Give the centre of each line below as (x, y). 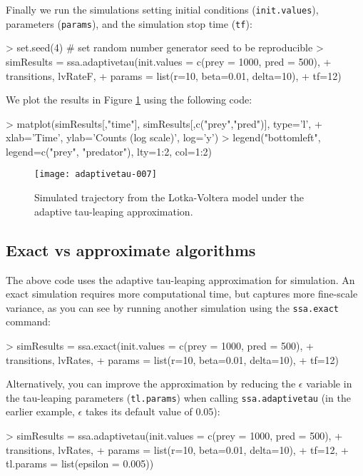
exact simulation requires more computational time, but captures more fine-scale (182, 294)
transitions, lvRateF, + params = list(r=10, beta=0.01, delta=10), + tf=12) (174, 75)
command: (28, 321)
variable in (329, 384)
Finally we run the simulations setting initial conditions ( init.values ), (162, 9)
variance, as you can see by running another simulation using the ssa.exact (172, 307)
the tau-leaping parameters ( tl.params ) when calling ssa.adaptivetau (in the (178, 397)
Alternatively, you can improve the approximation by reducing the (151, 384)
